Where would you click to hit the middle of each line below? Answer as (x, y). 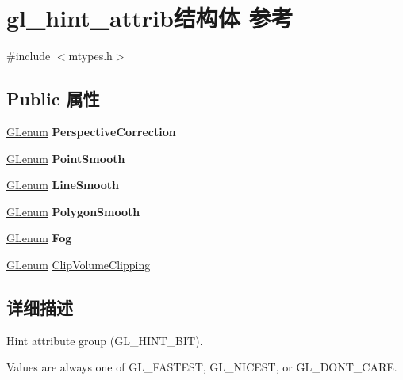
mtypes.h (90, 56)
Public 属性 (53, 99)
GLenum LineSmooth (63, 185)
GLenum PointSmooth (66, 158)
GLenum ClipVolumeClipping (79, 264)
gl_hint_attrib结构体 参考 (150, 18)
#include (29, 56)
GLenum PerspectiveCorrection (91, 131)
